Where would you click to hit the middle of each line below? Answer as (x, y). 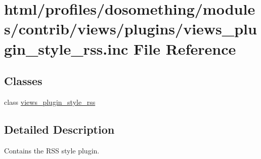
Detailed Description (59, 129)
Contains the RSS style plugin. (52, 150)
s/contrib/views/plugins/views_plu (130, 29)
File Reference (185, 48)
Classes (23, 81)
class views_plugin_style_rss (50, 102)
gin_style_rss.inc (66, 48)
